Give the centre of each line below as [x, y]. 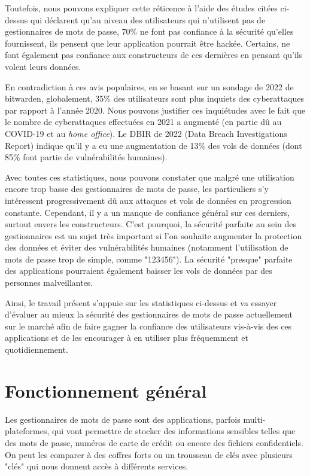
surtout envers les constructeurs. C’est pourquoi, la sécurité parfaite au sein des [151, 224]
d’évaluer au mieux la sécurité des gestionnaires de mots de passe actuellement [149, 314]
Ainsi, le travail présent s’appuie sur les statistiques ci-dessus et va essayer [141, 302]
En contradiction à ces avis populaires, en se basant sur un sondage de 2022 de [149, 86]
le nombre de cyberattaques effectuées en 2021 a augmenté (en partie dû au [143, 122]
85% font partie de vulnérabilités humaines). [86, 157]
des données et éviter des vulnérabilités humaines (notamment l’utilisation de [147, 247]
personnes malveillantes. [49, 283]
